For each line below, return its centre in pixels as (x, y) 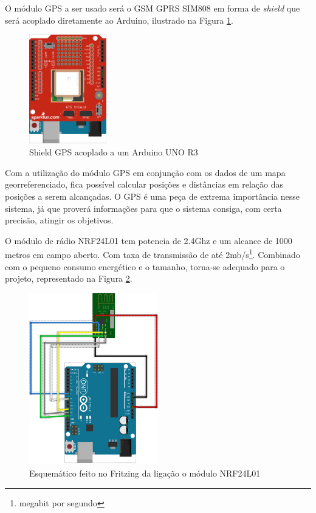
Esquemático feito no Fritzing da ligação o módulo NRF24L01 (145, 473)
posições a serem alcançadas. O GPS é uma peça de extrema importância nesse (152, 196)
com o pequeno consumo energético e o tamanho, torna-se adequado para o (145, 266)
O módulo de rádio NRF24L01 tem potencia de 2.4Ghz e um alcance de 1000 (149, 240)
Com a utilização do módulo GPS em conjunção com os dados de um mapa (145, 172)
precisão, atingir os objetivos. (59, 220)
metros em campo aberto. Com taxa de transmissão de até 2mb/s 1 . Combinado (153, 254)
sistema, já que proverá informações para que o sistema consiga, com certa (143, 208)
